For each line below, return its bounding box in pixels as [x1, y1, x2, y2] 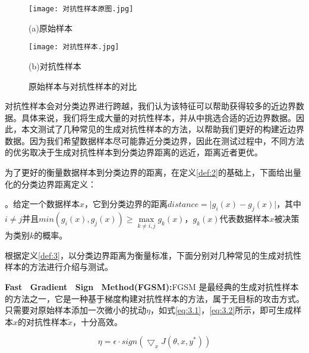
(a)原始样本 [29, 21, 72, 34]
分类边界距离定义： [21, 177, 96, 190]
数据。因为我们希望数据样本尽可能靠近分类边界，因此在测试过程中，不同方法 [5, 134, 304, 147]
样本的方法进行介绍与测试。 [5, 260, 113, 273]
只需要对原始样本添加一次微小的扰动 [5, 304, 146, 316]
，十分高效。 [72, 315, 123, 327]
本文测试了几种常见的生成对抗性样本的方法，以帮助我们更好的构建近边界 [21, 123, 304, 135]
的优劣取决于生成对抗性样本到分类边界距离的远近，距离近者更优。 [5, 146, 263, 158]
